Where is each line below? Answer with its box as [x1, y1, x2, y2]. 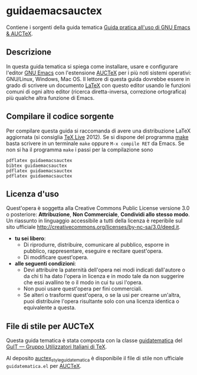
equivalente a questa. [23, 304, 76, 311]
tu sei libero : [14, 235, 46, 242]
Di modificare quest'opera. [23, 254, 88, 261]
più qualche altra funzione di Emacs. [6, 94, 95, 101]
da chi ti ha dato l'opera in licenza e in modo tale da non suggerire [23, 273, 185, 280]
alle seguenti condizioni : [14, 260, 77, 267]
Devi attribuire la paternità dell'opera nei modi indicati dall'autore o [23, 266, 186, 273]
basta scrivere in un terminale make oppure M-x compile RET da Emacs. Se [6, 140, 185, 147]
